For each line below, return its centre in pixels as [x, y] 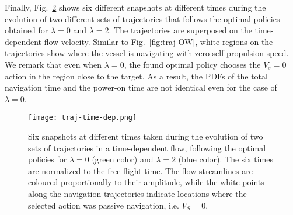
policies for [48, 159]
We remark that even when [53, 64]
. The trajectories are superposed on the [180, 30]
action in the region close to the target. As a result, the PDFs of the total [136, 76]
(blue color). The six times [226, 159]
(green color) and [123, 159]
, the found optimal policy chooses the [192, 64]
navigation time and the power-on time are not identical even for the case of [141, 87]
